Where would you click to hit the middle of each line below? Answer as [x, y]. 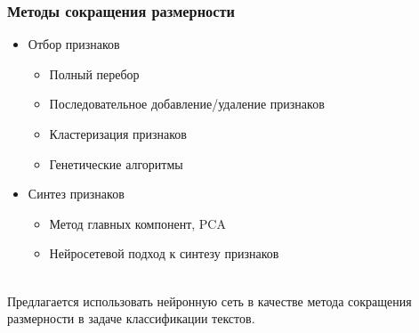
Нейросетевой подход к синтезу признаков [164, 253]
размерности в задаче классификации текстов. [131, 318]
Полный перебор [94, 73]
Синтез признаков [76, 194]
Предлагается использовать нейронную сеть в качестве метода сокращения [209, 301]
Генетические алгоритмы [116, 163]
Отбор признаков [74, 44]
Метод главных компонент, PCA [137, 223]
